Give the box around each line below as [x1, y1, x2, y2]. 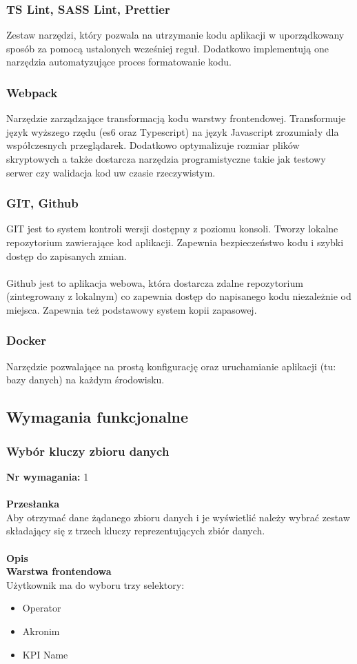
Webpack [6, 83, 58, 101]
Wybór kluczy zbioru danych [6, 442, 170, 459]
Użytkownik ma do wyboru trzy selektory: [6, 577, 185, 592]
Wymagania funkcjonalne [6, 406, 189, 427]
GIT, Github [6, 194, 79, 212]
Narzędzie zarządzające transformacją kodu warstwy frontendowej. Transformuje [6, 111, 346, 125]
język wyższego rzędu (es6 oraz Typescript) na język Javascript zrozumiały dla [6, 124, 339, 139]
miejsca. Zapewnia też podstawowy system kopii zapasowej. [6, 302, 257, 316]
